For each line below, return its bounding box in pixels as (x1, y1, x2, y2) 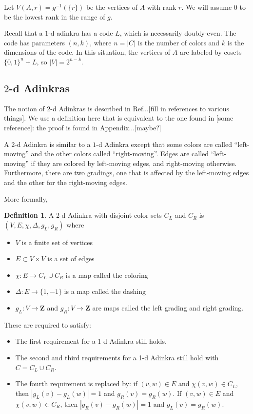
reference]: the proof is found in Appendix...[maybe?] (4, 122, 161, 132)
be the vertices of (86, 2, 137, 12)
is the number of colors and (137, 37, 220, 47)
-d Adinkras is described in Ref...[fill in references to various (50, 103, 230, 113)
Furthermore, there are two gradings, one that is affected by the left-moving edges (4, 167, 249, 178)
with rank (147, 2, 176, 12)
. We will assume (181, 2, 232, 12)
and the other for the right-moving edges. (4, 177, 127, 187)
